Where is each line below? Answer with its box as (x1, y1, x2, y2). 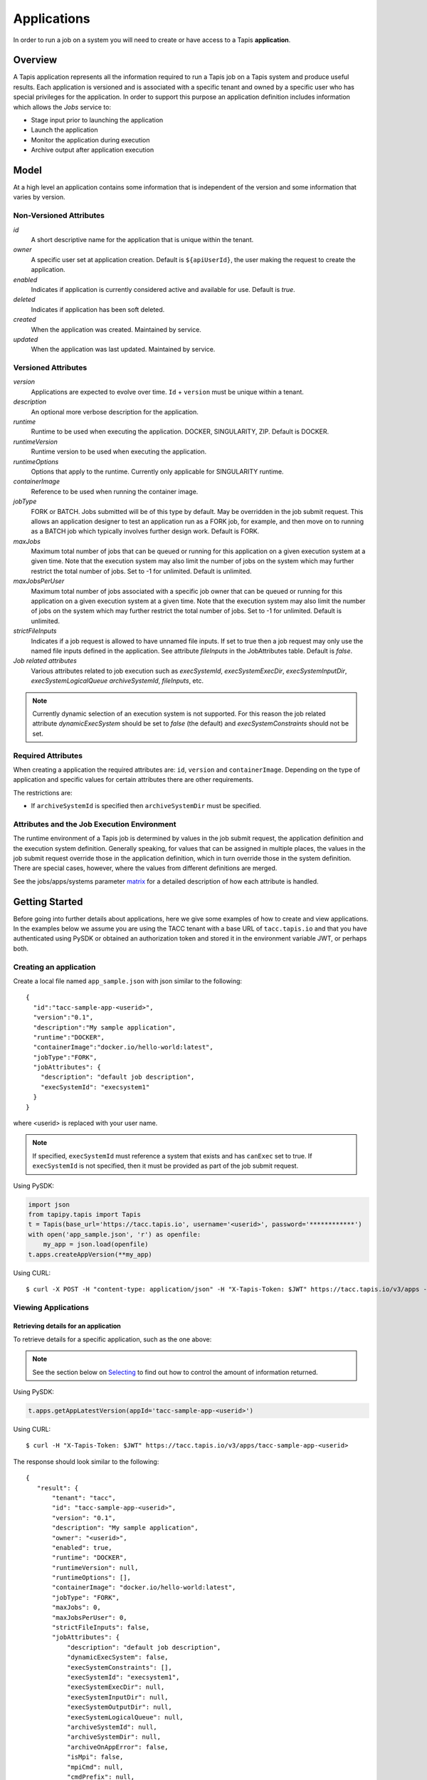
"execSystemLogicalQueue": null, (66, 1713, 184, 1721)
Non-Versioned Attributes (13, 211, 105, 221)
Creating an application (13, 962, 96, 972)
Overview (13, 54, 58, 66)
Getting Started (13, 896, 83, 908)
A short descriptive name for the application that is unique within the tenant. (31, 236, 254, 244)
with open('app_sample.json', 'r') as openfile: (28, 1230, 201, 1238)
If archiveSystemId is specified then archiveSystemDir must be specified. (31, 802, 261, 810)
